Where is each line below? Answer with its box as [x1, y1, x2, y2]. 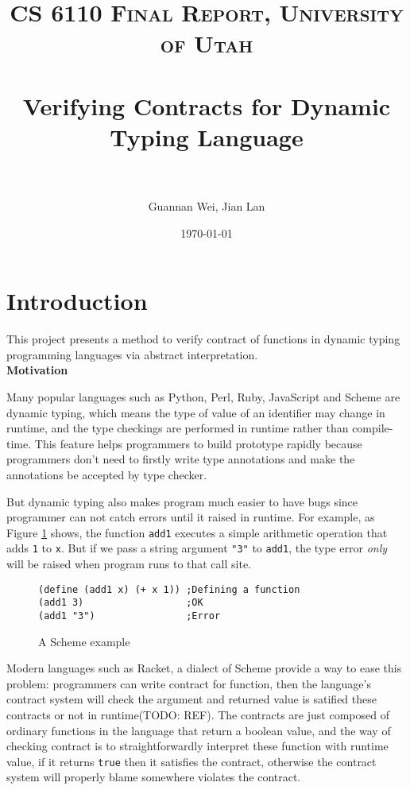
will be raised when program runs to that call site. [6, 556, 251, 572]
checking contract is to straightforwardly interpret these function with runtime [6, 738, 389, 754]
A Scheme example [38, 633, 130, 649]
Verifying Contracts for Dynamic [22, 89, 391, 122]
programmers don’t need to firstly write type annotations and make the [6, 451, 355, 467]
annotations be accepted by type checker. [6, 466, 207, 482]
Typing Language [110, 120, 304, 153]
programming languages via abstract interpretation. [6, 346, 258, 362]
